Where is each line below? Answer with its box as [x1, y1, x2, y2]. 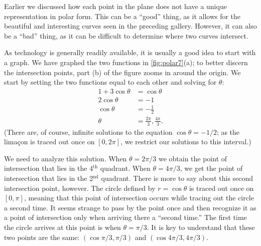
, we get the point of [180, 163, 243, 173]
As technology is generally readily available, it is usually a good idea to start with [4, 47, 256, 58]
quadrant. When [100, 163, 151, 173]
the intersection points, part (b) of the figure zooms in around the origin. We [4, 67, 241, 77]
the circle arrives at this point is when [4, 221, 121, 232]
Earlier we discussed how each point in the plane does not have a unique [4, 1, 227, 11]
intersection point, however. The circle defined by [4, 182, 156, 193]
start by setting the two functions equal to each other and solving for [4, 77, 217, 87]
